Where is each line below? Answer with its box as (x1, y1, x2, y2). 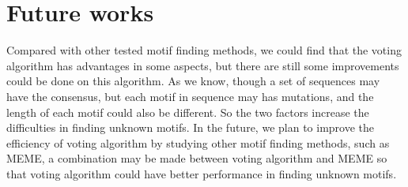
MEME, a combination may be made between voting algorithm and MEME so (6, 150, 387, 166)
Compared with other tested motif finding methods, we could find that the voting (6, 42, 402, 58)
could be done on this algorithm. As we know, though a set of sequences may (6, 73, 380, 89)
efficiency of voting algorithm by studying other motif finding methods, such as (6, 134, 390, 151)
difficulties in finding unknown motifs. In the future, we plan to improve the (6, 119, 374, 136)
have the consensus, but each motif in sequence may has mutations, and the (6, 88, 374, 104)
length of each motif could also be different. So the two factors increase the (6, 103, 369, 120)
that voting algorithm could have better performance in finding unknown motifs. (6, 165, 397, 181)
